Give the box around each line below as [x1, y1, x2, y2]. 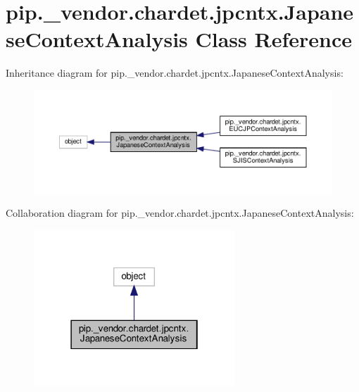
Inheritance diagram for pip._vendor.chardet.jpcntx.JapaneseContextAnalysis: [6, 65, 344, 80]
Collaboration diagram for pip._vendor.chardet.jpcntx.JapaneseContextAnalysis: [6, 206, 354, 220]
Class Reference [195, 25, 352, 53]
